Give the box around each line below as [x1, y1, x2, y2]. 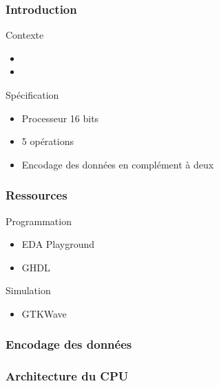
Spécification [6, 88, 59, 102]
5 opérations [21, 134, 74, 148]
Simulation [6, 283, 51, 298]
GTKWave [21, 306, 67, 320]
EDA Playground [21, 237, 95, 251]
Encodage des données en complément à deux [21, 157, 214, 171]
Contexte [6, 28, 44, 42]
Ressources [6, 186, 67, 204]
